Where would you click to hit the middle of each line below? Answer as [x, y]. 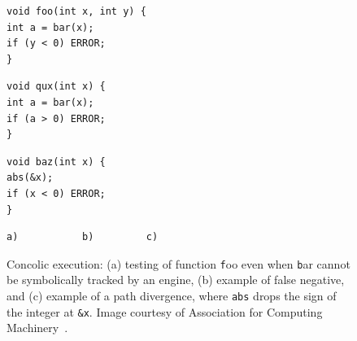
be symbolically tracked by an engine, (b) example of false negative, [176, 280]
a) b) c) [83, 237]
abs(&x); [30, 178]
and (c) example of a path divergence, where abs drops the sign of [172, 295]
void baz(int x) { [56, 162]
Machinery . [37, 328]
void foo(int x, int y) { [76, 11]
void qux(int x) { [56, 87]
